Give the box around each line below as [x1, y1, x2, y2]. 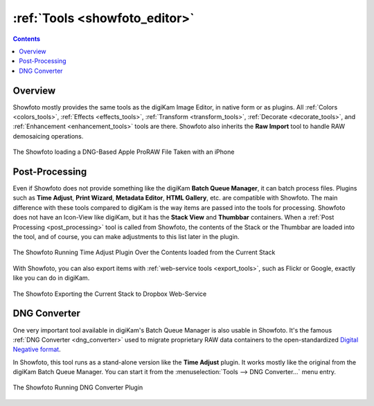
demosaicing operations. [12, 132, 84, 140]
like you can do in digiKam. [12, 274, 90, 282]
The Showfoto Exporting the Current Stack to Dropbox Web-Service [12, 290, 207, 298]
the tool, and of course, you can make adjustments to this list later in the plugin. [12, 233, 240, 241]
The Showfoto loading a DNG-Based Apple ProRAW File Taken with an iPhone [12, 148, 235, 156]
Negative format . [12, 345, 62, 353]
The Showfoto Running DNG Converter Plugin [12, 383, 143, 391]
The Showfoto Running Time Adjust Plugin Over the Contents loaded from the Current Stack [12, 248, 276, 256]
